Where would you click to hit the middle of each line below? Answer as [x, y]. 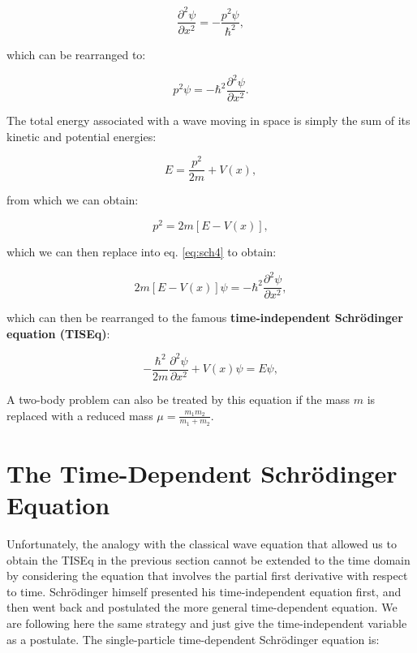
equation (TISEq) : [58, 333]
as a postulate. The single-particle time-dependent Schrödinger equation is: [193, 639]
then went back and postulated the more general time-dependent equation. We [202, 607]
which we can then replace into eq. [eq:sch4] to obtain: [142, 252]
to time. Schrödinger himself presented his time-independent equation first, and [204, 591]
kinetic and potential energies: [82, 136]
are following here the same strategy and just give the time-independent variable [207, 623]
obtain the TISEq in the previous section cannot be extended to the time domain [208, 559]
